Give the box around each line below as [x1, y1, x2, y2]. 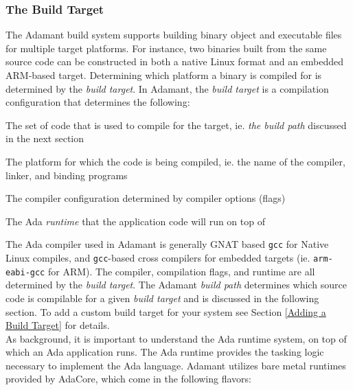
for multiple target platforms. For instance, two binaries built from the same [5, 41, 327, 55]
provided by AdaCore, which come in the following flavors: [5, 371, 251, 386]
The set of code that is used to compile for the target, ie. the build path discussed [5, 117, 347, 132]
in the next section [5, 131, 84, 146]
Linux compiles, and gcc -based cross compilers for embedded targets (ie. [5, 251, 310, 264]
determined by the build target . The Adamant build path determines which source [5, 277, 347, 292]
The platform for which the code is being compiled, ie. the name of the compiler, [5, 154, 345, 168]
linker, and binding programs [5, 168, 128, 182]
